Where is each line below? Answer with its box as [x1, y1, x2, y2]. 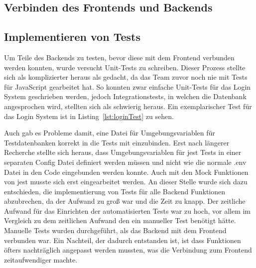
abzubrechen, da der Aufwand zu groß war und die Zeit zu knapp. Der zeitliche [4, 196, 246, 206]
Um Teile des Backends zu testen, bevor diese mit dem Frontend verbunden [4, 52, 235, 62]
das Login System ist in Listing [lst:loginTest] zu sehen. [4, 111, 174, 121]
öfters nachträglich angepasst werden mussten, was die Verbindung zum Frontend [4, 245, 252, 255]
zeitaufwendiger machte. [4, 254, 78, 265]
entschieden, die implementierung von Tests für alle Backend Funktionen [4, 186, 226, 196]
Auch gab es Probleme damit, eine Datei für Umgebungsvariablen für [4, 128, 215, 138]
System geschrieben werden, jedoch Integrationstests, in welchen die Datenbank [4, 91, 247, 102]
